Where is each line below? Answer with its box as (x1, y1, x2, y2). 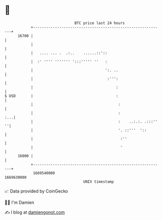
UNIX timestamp (83, 179, 114, 184)
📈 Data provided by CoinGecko (4, 188, 68, 194)
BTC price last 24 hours (74, 21, 125, 25)
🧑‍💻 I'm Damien (4, 199, 35, 205)
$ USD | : (4, 93, 119, 98)
